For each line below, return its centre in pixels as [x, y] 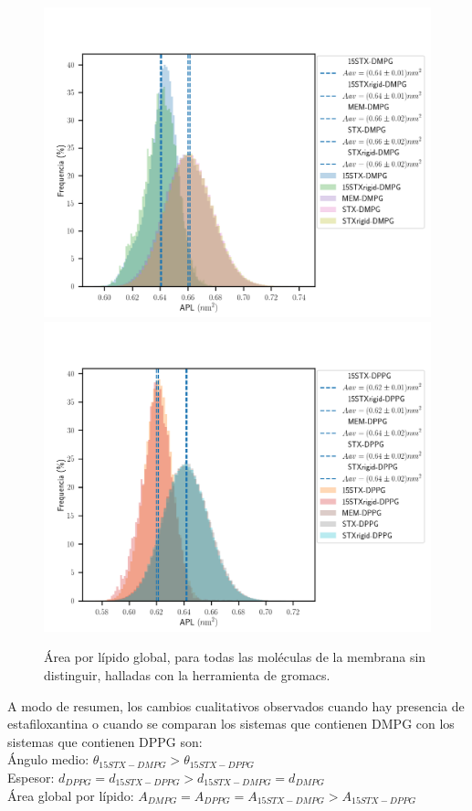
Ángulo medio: [48, 759]
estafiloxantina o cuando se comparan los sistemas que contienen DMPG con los [231, 724]
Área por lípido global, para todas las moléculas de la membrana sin [235, 657]
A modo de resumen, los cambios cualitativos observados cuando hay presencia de [236, 705]
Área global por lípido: [71, 795]
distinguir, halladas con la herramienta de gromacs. [187, 675]
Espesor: [31, 777]
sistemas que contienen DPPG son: [105, 741]
